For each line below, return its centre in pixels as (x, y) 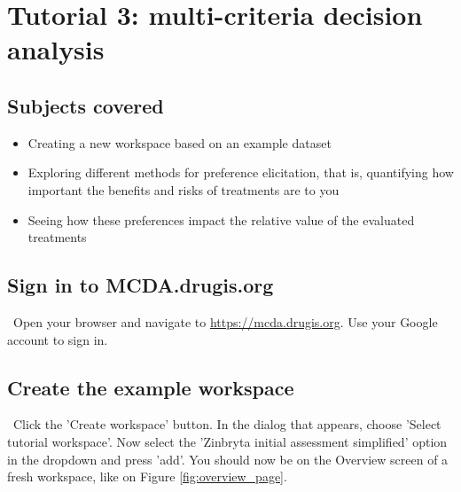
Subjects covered (86, 105)
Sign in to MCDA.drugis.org (141, 285)
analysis (56, 49)
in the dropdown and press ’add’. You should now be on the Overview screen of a (228, 459)
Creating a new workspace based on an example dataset (180, 142)
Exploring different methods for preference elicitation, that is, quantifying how (241, 172)
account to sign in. (58, 339)
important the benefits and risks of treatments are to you (184, 189)
